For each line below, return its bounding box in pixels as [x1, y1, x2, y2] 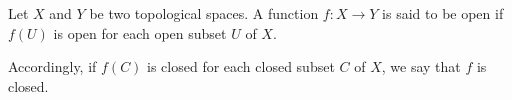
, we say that [381, 56, 461, 77]
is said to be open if [382, 3, 504, 23]
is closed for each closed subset [147, 56, 335, 77]
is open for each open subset [53, 22, 227, 43]
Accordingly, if [8, 56, 97, 77]
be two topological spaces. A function [89, 3, 319, 23]
